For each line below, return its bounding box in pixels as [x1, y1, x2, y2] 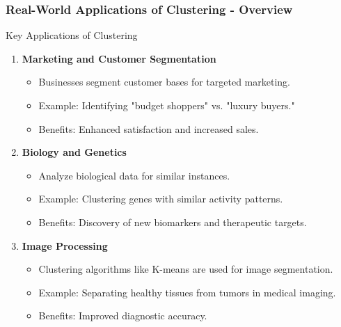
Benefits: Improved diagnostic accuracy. [38, 308, 207, 323]
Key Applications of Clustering [6, 28, 138, 42]
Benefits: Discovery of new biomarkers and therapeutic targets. [38, 214, 307, 229]
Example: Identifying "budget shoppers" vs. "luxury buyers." [38, 98, 295, 112]
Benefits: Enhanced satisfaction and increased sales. [38, 121, 259, 136]
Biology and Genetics [22, 145, 127, 159]
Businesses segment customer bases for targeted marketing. [38, 74, 290, 89]
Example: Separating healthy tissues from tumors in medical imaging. [38, 285, 336, 299]
